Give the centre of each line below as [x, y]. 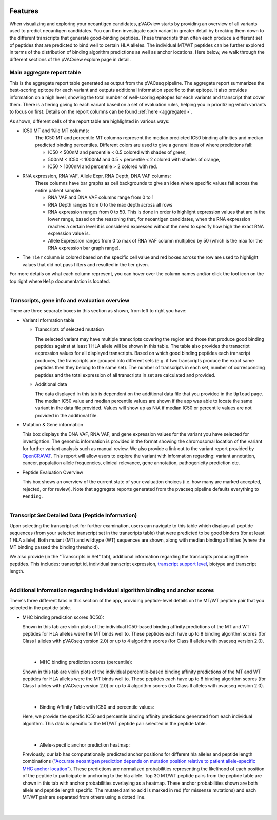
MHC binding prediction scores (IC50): [63, 617]
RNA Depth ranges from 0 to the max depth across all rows [110, 204]
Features [24, 11]
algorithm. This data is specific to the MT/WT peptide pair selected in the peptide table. [115, 723]
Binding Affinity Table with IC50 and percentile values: [97, 707]
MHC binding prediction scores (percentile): [86, 662]
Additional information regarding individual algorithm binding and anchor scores [112, 590]
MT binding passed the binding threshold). [54, 547]
